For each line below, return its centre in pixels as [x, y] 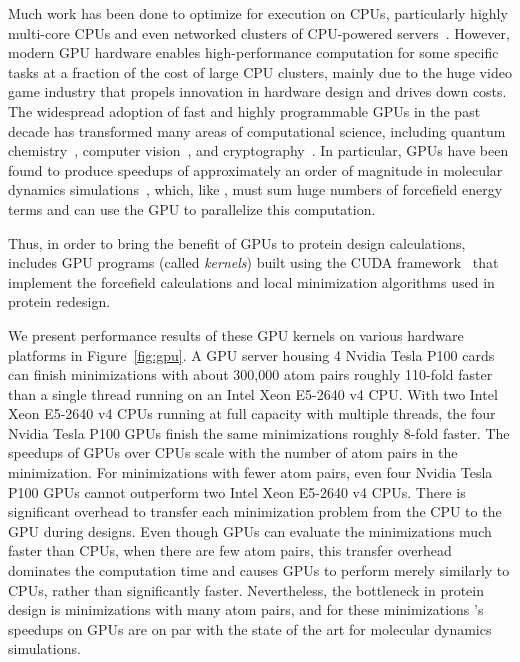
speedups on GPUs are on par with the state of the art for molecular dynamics [250, 628]
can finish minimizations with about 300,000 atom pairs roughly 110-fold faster [250, 374]
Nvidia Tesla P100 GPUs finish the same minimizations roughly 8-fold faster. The [259, 432]
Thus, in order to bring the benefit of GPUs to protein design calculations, [237, 242]
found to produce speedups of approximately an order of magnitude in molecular [255, 169]
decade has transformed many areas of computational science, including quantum [257, 130]
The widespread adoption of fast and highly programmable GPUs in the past [244, 110]
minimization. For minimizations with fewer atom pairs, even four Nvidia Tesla [250, 472]
